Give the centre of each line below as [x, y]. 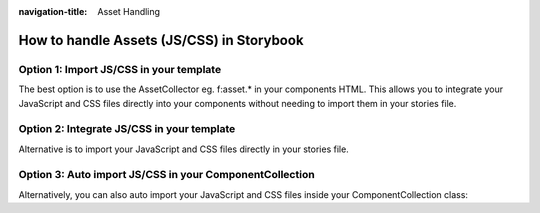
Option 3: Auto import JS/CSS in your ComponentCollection [166, 175]
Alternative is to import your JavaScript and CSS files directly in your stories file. [183, 149]
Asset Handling [128, 11]
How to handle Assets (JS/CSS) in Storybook [161, 40]
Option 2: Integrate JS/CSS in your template [127, 129]
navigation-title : [53, 11]
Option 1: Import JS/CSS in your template [120, 69]
